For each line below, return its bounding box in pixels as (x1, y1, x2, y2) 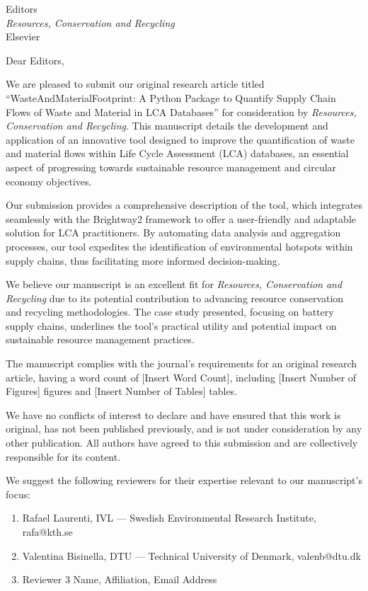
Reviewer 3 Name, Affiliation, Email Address (22, 572, 217, 587)
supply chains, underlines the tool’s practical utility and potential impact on (6, 318, 337, 333)
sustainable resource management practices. (6, 332, 195, 347)
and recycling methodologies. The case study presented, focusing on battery (6, 304, 334, 319)
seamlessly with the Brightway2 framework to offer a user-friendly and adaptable (6, 211, 356, 226)
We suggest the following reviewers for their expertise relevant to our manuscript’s (6, 473, 362, 488)
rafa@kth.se (22, 524, 73, 539)
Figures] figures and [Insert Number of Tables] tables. (6, 384, 238, 398)
